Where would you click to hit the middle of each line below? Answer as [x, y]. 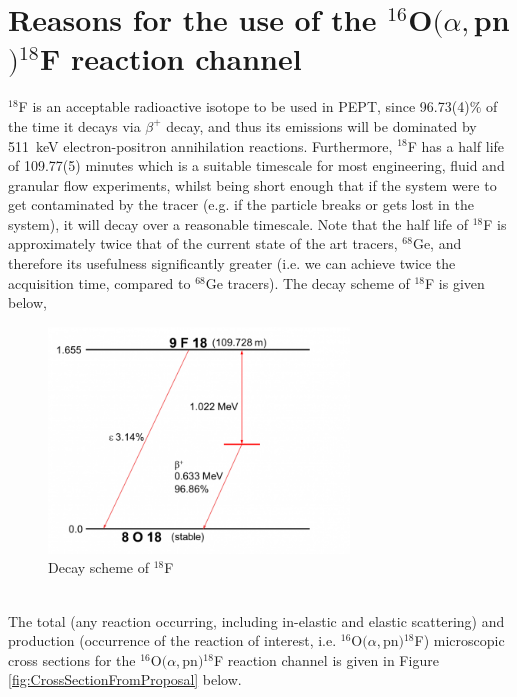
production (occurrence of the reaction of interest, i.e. [172, 640]
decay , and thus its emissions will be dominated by [321, 125]
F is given [455, 282]
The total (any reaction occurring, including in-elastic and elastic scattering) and [256, 620]
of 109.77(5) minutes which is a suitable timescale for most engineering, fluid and [256, 165]
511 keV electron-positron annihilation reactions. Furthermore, [200, 145]
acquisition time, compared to [99, 282]
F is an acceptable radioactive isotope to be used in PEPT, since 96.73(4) [244, 106]
